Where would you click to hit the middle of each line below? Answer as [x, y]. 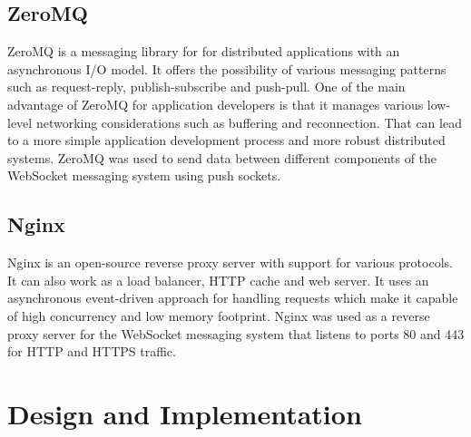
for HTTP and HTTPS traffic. [92, 351]
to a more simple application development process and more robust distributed [226, 140]
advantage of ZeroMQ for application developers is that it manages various [216, 104]
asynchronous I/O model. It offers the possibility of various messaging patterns [227, 68]
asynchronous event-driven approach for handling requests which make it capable [233, 298]
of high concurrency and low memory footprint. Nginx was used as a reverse [219, 315]
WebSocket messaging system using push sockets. [144, 175]
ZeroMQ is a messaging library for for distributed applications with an [204, 51]
